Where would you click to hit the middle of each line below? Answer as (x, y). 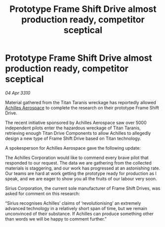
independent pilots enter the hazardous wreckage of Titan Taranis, (73, 128)
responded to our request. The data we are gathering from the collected (78, 163)
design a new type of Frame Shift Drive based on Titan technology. (73, 138)
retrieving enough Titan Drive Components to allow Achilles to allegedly (78, 133)
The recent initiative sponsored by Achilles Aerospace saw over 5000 (76, 122)
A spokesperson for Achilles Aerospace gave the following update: (73, 148)
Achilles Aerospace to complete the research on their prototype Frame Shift (82, 108)
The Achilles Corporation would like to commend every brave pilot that (77, 158)
